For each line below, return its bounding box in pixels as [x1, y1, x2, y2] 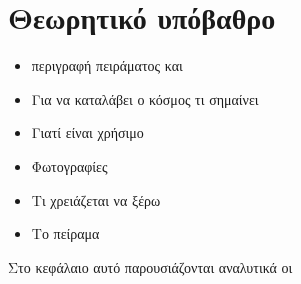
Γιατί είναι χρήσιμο [31, 122, 144, 143]
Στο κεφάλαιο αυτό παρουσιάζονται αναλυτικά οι [8, 256, 293, 277]
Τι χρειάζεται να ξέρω [31, 189, 161, 210]
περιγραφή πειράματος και [31, 55, 183, 76]
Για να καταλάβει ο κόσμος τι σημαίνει [31, 88, 259, 109]
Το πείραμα [31, 223, 100, 244]
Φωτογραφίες [31, 155, 108, 176]
